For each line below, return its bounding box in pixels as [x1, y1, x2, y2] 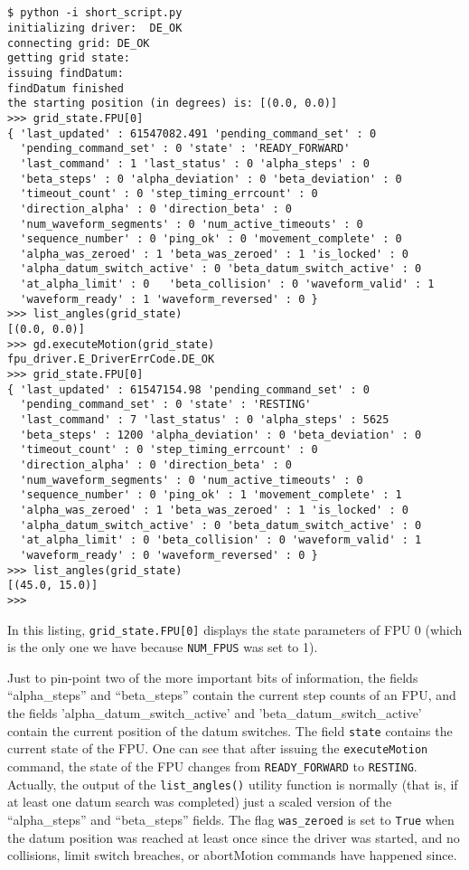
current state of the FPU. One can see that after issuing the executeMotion [7, 739, 428, 758]
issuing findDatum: [7, 66, 124, 80]
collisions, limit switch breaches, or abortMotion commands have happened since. [7, 846, 457, 865]
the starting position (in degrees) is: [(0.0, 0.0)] [7, 97, 338, 110]
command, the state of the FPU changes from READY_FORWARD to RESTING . [7, 756, 417, 775]
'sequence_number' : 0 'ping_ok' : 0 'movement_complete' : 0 [20, 232, 402, 246]
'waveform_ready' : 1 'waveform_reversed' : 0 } [20, 292, 318, 306]
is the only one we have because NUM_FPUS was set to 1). [7, 638, 318, 657]
